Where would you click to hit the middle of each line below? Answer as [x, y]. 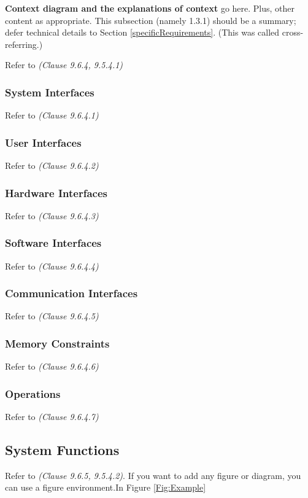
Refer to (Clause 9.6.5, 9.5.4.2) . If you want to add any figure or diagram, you [153, 475]
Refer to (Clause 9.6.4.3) [52, 215]
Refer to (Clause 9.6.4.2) [52, 165]
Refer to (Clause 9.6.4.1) [52, 115]
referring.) [24, 44]
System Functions [62, 450]
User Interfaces [43, 142]
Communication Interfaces [71, 293]
